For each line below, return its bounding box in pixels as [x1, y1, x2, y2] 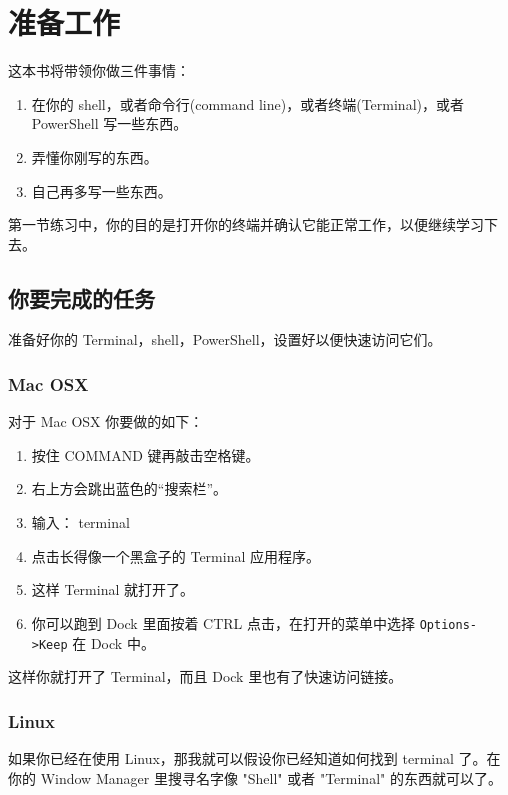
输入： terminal [31, 512, 130, 533]
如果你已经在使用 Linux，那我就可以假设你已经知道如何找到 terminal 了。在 [8, 747, 501, 768]
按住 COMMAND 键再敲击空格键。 [31, 444, 260, 465]
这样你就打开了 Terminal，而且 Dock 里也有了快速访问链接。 [8, 666, 403, 687]
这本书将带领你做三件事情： [8, 60, 190, 81]
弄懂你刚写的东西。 [31, 146, 158, 167]
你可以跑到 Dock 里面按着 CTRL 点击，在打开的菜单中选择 [31, 612, 416, 633]
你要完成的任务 [8, 282, 155, 313]
